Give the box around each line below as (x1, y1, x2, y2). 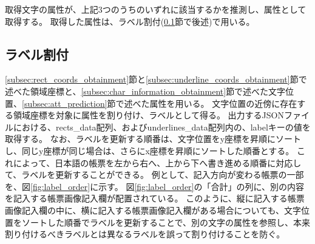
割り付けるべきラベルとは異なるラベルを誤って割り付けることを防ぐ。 (5, 228, 285, 240)
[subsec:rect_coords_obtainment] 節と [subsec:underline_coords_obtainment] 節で (5, 73, 307, 86)
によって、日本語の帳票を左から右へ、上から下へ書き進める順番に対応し (13, 156, 302, 169)
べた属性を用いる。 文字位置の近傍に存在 (132, 97, 297, 109)
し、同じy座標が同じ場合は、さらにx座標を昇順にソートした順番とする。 (5, 144, 294, 157)
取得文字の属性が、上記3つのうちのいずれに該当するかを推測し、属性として (5, 3, 307, 15)
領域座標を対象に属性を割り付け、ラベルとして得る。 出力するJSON (13, 109, 284, 121)
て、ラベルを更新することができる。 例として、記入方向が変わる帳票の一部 (5, 168, 304, 181)
